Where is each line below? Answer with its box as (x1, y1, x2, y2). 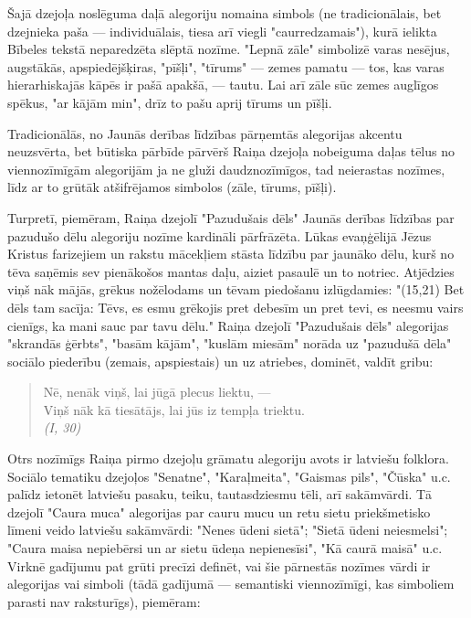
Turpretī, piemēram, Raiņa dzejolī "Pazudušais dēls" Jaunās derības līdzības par (7, 208, 455, 227)
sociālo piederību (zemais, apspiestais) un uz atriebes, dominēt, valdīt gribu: (7, 351, 434, 370)
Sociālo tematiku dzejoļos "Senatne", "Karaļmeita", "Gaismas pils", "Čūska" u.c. (7, 466, 451, 485)
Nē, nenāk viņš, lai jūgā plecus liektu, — (43, 382, 271, 401)
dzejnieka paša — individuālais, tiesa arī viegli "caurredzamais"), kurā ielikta (7, 21, 437, 40)
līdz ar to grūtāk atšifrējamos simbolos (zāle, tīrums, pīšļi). (7, 177, 337, 197)
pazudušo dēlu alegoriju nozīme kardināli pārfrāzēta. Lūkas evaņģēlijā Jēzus (7, 226, 432, 245)
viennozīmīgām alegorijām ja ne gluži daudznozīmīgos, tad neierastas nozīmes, (7, 159, 445, 178)
